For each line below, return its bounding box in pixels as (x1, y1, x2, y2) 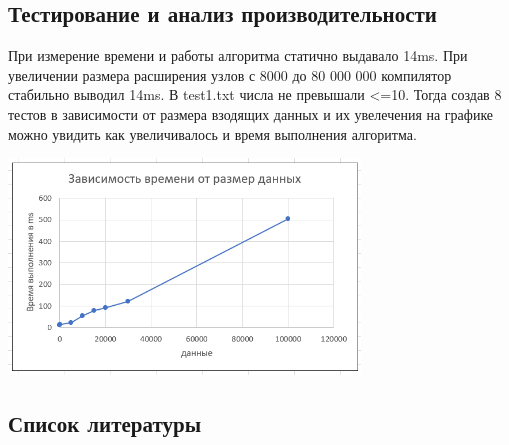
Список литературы (8, 407, 202, 438)
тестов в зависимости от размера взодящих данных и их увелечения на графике (8, 103, 494, 124)
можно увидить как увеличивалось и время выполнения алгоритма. (8, 123, 417, 144)
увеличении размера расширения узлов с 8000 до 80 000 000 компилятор (8, 64, 452, 85)
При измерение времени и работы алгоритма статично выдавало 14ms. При (8, 45, 468, 66)
